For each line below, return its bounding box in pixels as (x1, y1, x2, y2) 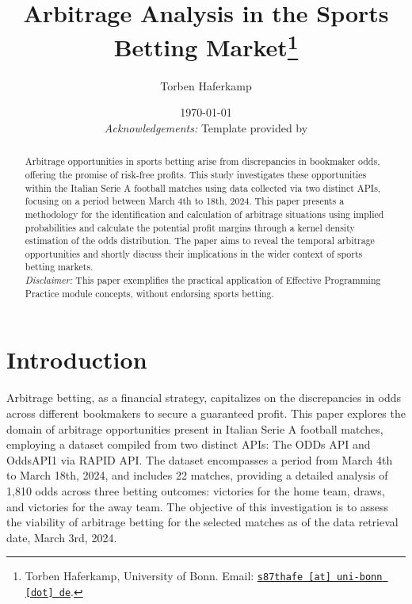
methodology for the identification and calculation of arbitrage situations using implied (25, 207, 384, 220)
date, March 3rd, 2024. (6, 529, 117, 545)
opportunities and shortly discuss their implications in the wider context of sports (25, 247, 363, 260)
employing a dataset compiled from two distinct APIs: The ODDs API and (6, 436, 371, 453)
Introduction (6, 343, 147, 376)
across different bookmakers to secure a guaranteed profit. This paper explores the (6, 404, 406, 421)
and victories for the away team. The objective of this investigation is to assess (6, 498, 389, 514)
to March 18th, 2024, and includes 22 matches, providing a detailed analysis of (6, 467, 388, 484)
